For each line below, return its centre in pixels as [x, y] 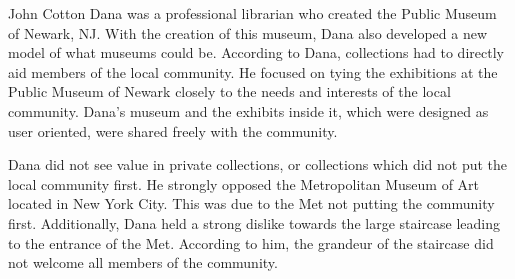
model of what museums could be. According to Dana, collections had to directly [256, 52]
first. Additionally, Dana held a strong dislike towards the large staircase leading [254, 222]
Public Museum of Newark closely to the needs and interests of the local [229, 91]
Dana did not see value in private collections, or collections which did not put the [258, 164]
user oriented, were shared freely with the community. [173, 130]
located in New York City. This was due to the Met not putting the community [251, 203]
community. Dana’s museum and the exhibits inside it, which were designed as [248, 110]
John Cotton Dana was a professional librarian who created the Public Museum [252, 13]
